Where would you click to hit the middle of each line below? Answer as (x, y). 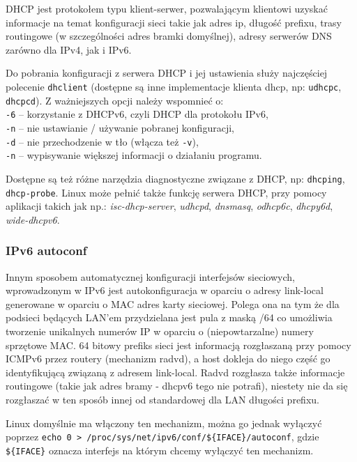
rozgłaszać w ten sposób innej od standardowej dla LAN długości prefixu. (162, 399)
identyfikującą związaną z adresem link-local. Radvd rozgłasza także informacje (175, 372)
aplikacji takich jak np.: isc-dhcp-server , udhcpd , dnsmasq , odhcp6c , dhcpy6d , (169, 206)
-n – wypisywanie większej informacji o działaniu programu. (134, 155)
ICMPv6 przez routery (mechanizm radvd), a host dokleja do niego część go (168, 359)
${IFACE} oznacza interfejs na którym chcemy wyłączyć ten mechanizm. (160, 450)
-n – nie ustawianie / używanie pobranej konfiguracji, (120, 127)
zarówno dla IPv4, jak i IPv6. (69, 49)
